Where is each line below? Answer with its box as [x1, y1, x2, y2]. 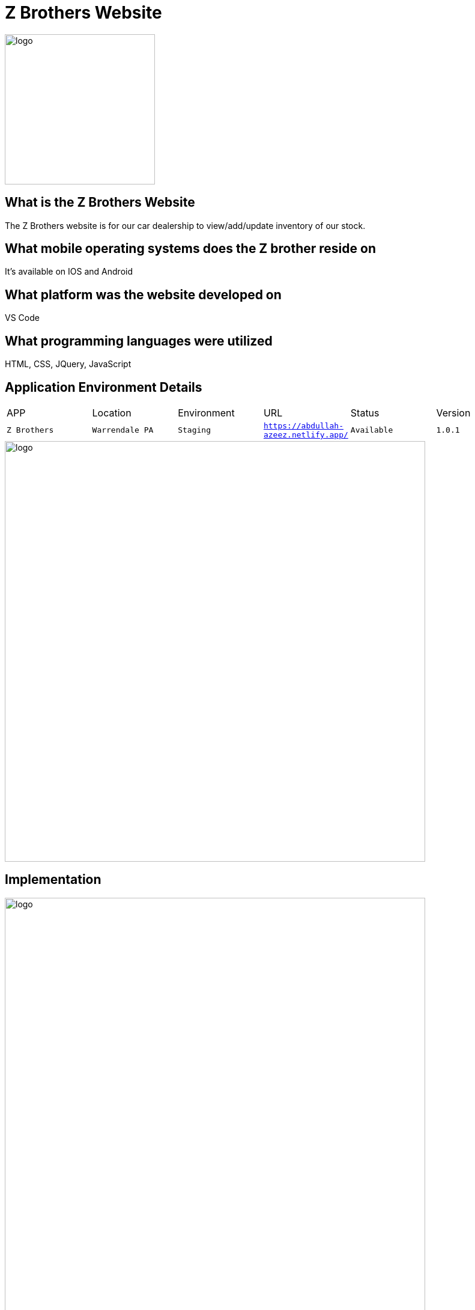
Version [436, 406, 471, 419]
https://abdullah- [263, 421, 343, 430]
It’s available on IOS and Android [5, 266, 133, 277]
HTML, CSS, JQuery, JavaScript [5, 359, 132, 370]
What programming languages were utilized [5, 333, 273, 349]
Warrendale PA [92, 425, 154, 435]
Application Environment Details [5, 379, 202, 395]
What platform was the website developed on [5, 287, 282, 302]
